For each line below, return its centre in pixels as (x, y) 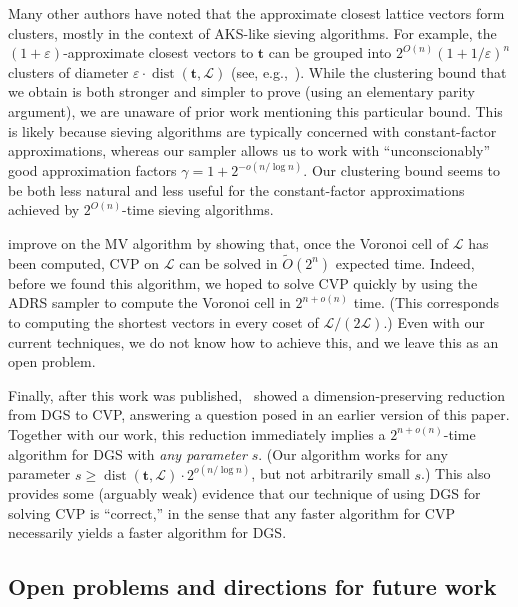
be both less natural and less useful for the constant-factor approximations (236, 189)
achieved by (44, 209)
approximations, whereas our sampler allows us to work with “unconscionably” (249, 150)
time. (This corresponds (426, 302)
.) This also (456, 473)
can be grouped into (330, 52)
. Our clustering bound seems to (402, 170)
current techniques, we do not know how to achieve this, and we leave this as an (253, 341)
